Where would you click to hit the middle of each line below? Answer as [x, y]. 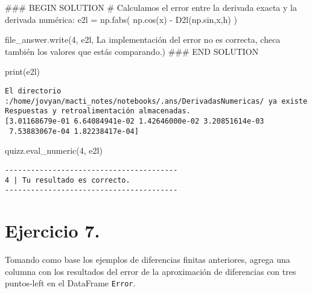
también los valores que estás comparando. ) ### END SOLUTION [132, 51]
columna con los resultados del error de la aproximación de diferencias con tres [151, 271]
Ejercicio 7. [53, 230]
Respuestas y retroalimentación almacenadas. [98, 111]
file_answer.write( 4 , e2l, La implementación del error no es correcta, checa [143, 39]
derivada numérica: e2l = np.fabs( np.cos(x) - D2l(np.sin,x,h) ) [121, 19]
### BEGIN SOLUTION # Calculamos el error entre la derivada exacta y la [151, 7]
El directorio [33, 91]
